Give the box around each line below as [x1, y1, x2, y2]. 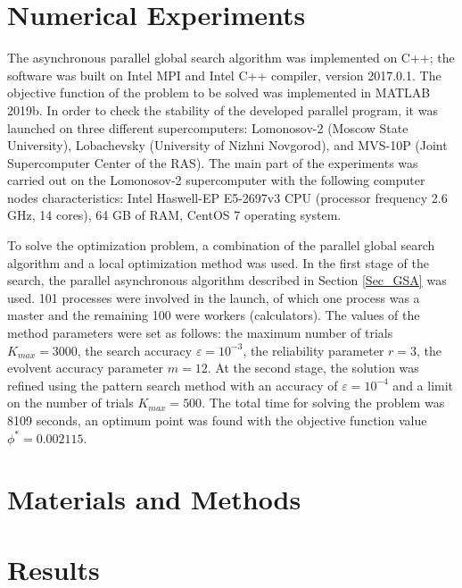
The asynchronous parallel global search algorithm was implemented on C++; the [7, 48, 455, 67]
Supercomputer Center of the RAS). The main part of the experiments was [7, 153, 418, 172]
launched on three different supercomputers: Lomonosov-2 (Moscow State [7, 118, 408, 137]
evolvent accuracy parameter [7, 358, 164, 377]
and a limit [392, 375, 454, 394]
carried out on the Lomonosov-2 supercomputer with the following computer [7, 171, 425, 189]
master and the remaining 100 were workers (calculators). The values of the [7, 306, 420, 324]
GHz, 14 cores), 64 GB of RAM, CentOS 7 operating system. [7, 206, 342, 224]
